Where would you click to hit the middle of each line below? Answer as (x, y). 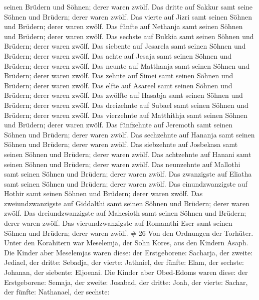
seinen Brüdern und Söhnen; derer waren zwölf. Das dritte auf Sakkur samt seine (128, 7)
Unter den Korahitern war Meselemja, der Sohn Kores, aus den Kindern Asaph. (126, 243)
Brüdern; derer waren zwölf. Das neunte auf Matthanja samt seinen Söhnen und (127, 65)
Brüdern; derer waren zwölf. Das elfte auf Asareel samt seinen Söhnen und (118, 85)
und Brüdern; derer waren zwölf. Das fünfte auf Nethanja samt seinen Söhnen (123, 26)
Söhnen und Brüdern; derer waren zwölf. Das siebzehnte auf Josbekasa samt (121, 144)
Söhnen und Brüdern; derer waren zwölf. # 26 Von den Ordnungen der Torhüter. (129, 233)
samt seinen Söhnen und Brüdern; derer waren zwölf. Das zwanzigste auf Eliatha (128, 174)
